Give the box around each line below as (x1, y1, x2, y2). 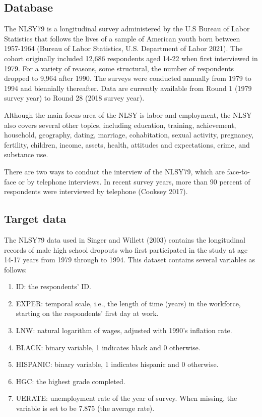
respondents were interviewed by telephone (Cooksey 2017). (4, 186, 188, 197)
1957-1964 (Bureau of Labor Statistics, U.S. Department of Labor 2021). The (4, 43, 243, 54)
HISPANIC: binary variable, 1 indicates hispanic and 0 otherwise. (16, 359, 219, 369)
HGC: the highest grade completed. (16, 376, 125, 386)
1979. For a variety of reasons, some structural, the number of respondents (4, 63, 234, 73)
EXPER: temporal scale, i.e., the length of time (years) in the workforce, (16, 298, 241, 308)
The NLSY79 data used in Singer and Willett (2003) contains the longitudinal (4, 234, 245, 245)
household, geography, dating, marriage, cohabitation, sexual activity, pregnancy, (4, 129, 254, 140)
